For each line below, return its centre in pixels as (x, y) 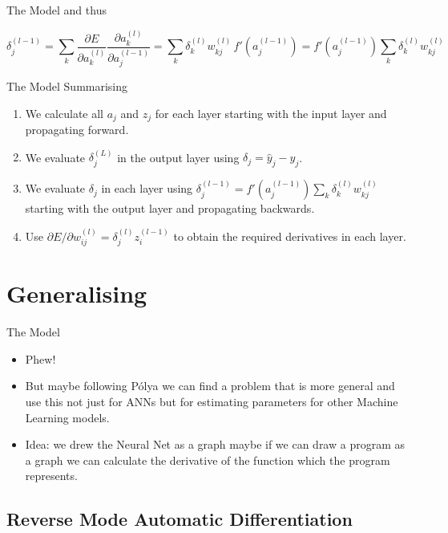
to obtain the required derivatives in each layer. (290, 236)
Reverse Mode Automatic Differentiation (180, 519)
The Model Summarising (67, 85)
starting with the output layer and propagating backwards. (170, 208)
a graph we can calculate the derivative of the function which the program (208, 460)
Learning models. (67, 417)
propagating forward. (77, 129)
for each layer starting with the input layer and (271, 113)
